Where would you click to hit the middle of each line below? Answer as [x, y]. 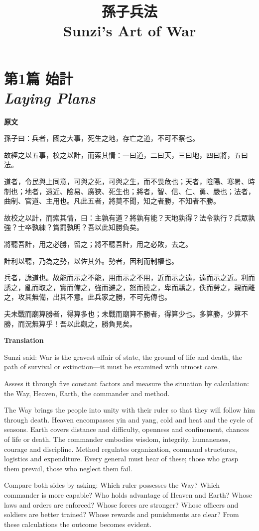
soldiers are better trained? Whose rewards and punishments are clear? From [122, 514]
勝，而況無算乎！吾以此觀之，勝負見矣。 [70, 323]
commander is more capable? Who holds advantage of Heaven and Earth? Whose [128, 494]
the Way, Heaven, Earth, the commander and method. [87, 393]
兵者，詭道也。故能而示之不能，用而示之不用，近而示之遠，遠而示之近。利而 [129, 277]
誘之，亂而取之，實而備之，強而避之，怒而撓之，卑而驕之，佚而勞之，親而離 [129, 287]
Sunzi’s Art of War [129, 31]
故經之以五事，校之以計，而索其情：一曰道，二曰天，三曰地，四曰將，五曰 [126, 155]
